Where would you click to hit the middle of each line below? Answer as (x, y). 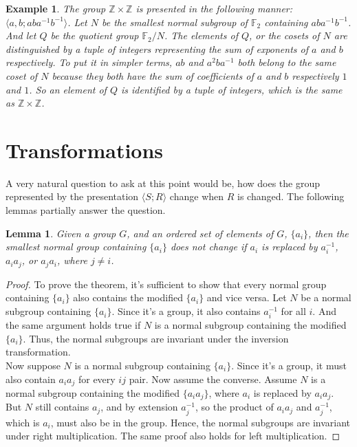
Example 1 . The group (56, 8)
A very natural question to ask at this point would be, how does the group (163, 183)
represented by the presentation (72, 196)
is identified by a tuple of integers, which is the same (232, 89)
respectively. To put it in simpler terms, (89, 62)
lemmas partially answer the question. (86, 210)
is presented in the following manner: (214, 8)
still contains (62, 407)
